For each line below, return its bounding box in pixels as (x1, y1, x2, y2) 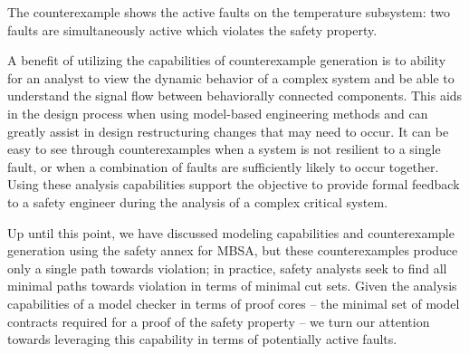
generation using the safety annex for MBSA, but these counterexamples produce (7, 241, 458, 260)
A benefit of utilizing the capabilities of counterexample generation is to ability (7, 51, 446, 70)
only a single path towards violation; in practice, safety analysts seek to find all (7, 258, 447, 277)
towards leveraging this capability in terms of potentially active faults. (7, 330, 397, 349)
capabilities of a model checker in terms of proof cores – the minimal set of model (7, 293, 460, 312)
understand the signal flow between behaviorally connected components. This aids (7, 86, 463, 105)
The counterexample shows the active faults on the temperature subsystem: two (7, 3, 450, 21)
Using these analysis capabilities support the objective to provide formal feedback (7, 175, 460, 194)
